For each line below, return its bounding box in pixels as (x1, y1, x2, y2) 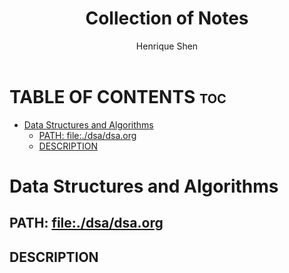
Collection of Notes (85, 7, 249, 30)
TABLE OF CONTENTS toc (9, 85, 227, 108)
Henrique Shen (135, 40, 199, 52)
